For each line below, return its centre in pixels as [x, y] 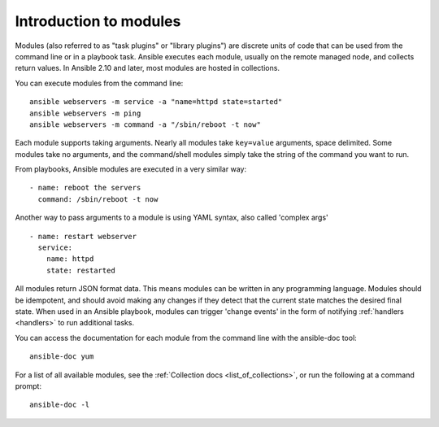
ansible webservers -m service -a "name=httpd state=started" [156, 102]
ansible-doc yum [62, 357]
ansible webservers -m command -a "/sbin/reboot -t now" [146, 124]
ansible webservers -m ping [85, 113]
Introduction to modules [98, 21]
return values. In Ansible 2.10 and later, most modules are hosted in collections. [148, 68]
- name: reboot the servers [85, 188]
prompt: [28, 386]
